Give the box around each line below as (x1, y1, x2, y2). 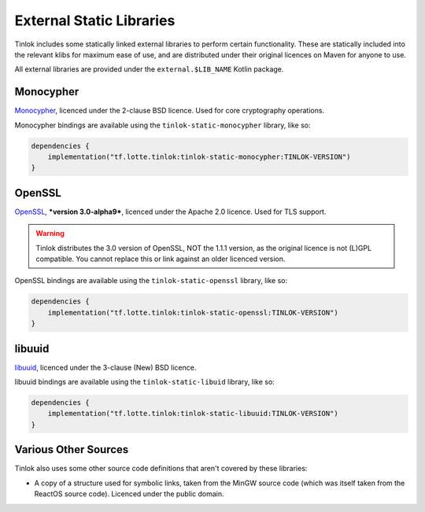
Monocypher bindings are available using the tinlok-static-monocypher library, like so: (14, 120, 311, 130)
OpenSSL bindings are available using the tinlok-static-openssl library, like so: (14, 276, 287, 285)
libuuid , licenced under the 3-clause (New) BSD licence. (14, 363, 197, 372)
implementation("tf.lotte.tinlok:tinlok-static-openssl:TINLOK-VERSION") (47, 308, 338, 317)
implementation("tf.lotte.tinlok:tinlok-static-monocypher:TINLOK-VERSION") (47, 153, 351, 161)
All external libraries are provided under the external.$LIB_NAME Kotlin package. (14, 64, 284, 74)
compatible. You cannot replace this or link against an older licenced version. (35, 254, 286, 263)
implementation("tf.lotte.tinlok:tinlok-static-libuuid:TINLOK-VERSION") (47, 409, 338, 418)
